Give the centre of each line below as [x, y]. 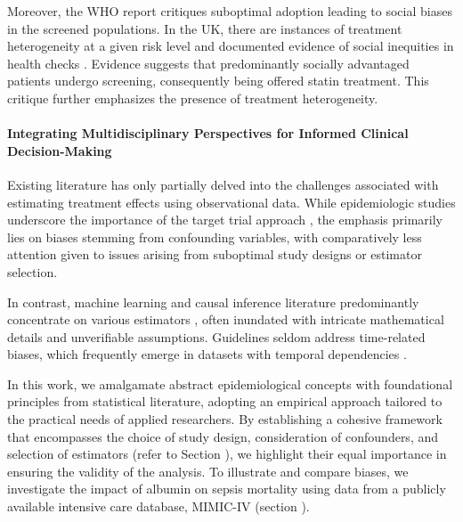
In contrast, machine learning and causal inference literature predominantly [213, 302]
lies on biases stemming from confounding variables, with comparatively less [215, 237]
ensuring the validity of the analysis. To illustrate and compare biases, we [208, 471]
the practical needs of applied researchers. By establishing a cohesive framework [225, 419]
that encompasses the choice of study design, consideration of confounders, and [223, 436]
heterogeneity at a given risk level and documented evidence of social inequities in [231, 46]
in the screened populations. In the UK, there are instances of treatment [205, 28]
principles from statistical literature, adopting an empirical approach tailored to [225, 401]
